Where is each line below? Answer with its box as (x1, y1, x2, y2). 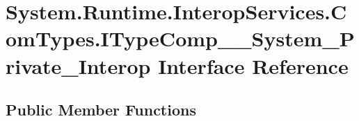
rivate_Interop (6, 51, 151, 80)
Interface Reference (158, 51, 349, 80)
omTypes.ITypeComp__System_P (6, 24, 355, 53)
